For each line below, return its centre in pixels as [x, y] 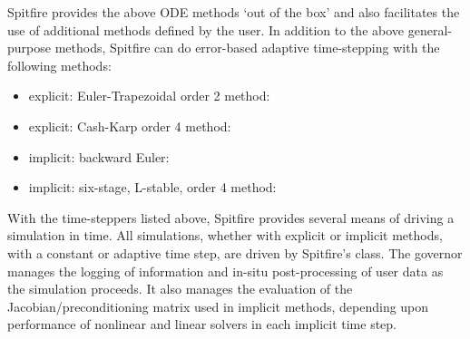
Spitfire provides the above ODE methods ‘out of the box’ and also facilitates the [234, 12]
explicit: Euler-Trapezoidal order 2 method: [149, 96]
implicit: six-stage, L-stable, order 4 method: [152, 187]
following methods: [59, 65]
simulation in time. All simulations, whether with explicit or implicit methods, [225, 235]
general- [430, 29]
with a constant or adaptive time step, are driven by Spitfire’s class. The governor [235, 252]
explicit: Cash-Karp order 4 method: [130, 126]
